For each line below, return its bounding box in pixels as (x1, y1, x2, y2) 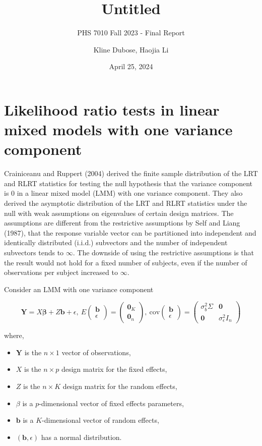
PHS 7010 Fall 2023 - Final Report (77, 27, 185, 38)
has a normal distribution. (41, 431, 122, 442)
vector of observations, (61, 347, 131, 357)
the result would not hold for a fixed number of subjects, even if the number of (4, 257, 247, 267)
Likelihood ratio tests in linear (4, 99, 220, 120)
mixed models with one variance (4, 119, 233, 140)
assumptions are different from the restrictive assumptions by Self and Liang (4, 217, 240, 228)
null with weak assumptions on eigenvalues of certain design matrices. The (4, 207, 234, 218)
